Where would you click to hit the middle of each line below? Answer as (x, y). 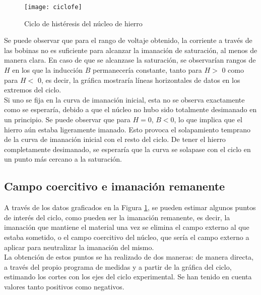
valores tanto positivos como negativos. (64, 286)
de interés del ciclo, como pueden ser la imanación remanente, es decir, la (117, 217)
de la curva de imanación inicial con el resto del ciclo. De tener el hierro (115, 139)
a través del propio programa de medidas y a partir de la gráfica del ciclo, (118, 266)
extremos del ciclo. (33, 90)
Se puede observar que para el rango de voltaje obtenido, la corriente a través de (128, 40)
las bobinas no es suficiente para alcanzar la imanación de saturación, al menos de (131, 50)
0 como (233, 70)
